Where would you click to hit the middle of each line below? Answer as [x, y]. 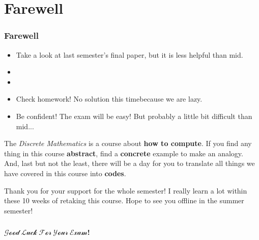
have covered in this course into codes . [65, 173]
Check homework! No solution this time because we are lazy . [109, 99]
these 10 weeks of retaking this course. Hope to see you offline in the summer [124, 200]
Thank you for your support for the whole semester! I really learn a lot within [126, 190]
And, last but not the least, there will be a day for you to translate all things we [129, 163]
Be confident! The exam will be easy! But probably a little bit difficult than [134, 116]
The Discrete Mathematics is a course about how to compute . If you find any [128, 143]
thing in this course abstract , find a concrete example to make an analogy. [124, 153]
